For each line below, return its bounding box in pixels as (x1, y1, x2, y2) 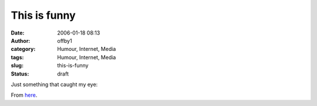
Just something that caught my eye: (11, 81, 98, 88)
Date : (11, 29, 25, 36)
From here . (11, 91, 38, 99)
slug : (11, 62, 23, 69)
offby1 (57, 37, 73, 44)
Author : (11, 37, 31, 44)
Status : (11, 70, 29, 77)
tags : (11, 53, 24, 61)
